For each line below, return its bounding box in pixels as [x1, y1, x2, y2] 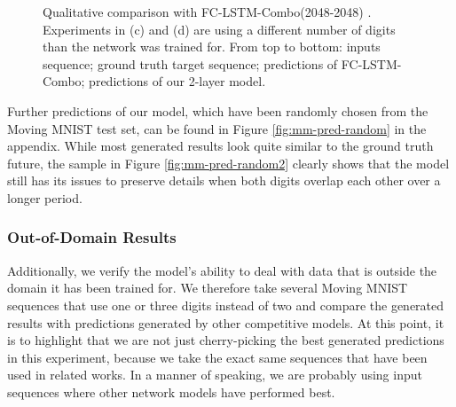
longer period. [7, 188, 83, 207]
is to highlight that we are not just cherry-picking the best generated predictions [7, 331, 444, 349]
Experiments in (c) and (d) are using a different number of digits [43, 20, 396, 38]
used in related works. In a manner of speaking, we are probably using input [7, 365, 422, 384]
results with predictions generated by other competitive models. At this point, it [7, 313, 444, 332]
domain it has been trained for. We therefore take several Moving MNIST [7, 278, 408, 297]
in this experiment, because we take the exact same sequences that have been [7, 348, 428, 366]
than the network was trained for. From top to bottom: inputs [43, 37, 381, 56]
